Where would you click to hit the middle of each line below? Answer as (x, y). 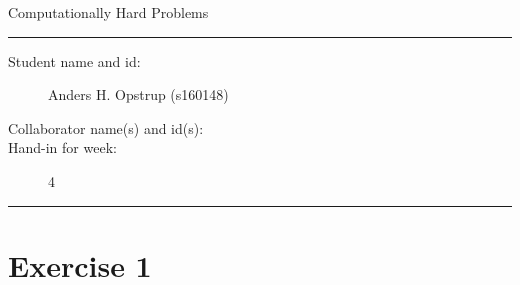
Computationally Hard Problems (108, 12)
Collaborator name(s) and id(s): (106, 127)
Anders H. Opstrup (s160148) (138, 94)
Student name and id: (74, 60)
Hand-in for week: (62, 147)
